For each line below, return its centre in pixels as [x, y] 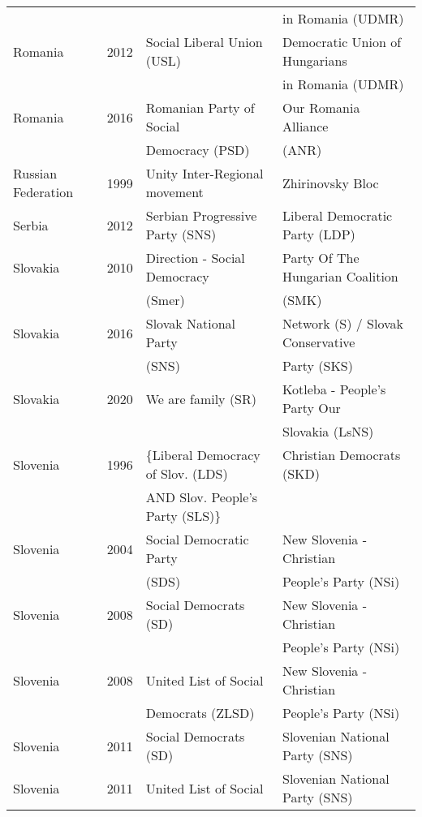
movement [174, 192]
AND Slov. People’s [202, 497]
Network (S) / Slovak [343, 323]
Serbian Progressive [201, 215]
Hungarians [315, 60]
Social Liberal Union [204, 42]
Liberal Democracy [206, 455]
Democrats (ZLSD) [200, 713]
